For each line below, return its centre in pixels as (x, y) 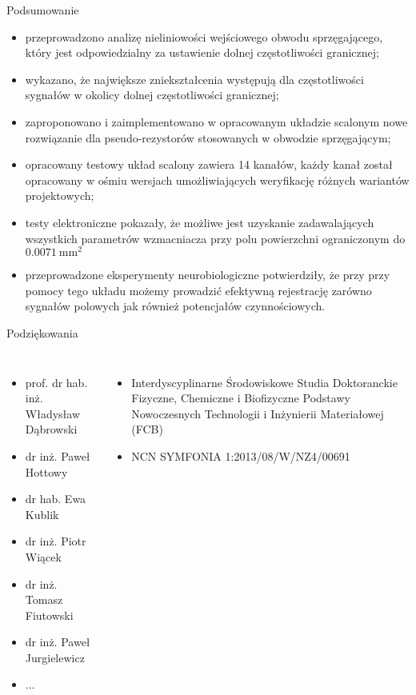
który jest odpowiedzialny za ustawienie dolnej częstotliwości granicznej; (202, 52)
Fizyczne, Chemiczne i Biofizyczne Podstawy (241, 398)
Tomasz (44, 599)
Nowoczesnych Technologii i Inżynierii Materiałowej (258, 413)
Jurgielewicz (55, 657)
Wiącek (43, 556)
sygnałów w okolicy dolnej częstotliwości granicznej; (152, 95)
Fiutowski (49, 615)
